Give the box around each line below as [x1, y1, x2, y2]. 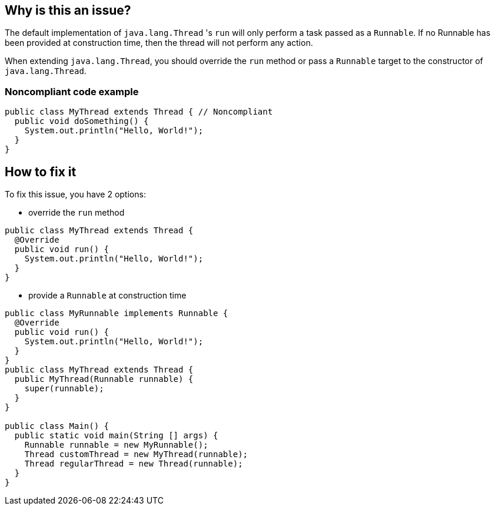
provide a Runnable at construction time [28, 290, 187, 301]
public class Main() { [5, 421, 109, 431]
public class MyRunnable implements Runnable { [5, 308, 228, 318]
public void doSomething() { [14, 116, 149, 126]
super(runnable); [24, 384, 104, 394]
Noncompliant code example [5, 85, 139, 98]
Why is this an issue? [5, 3, 131, 18]
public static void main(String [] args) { [14, 431, 218, 441]
